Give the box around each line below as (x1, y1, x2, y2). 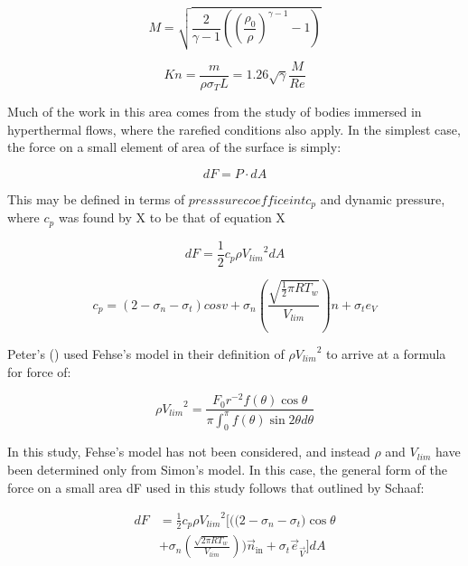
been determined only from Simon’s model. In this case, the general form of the (7, 460, 447, 479)
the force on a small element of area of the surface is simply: (7, 137, 342, 156)
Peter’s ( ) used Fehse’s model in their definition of (7, 344, 285, 363)
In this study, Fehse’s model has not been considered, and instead (7, 442, 370, 461)
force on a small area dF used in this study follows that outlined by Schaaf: (7, 477, 425, 496)
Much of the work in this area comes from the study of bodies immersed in (7, 102, 422, 121)
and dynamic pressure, (320, 189, 445, 208)
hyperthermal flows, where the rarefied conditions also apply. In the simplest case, (7, 119, 461, 138)
